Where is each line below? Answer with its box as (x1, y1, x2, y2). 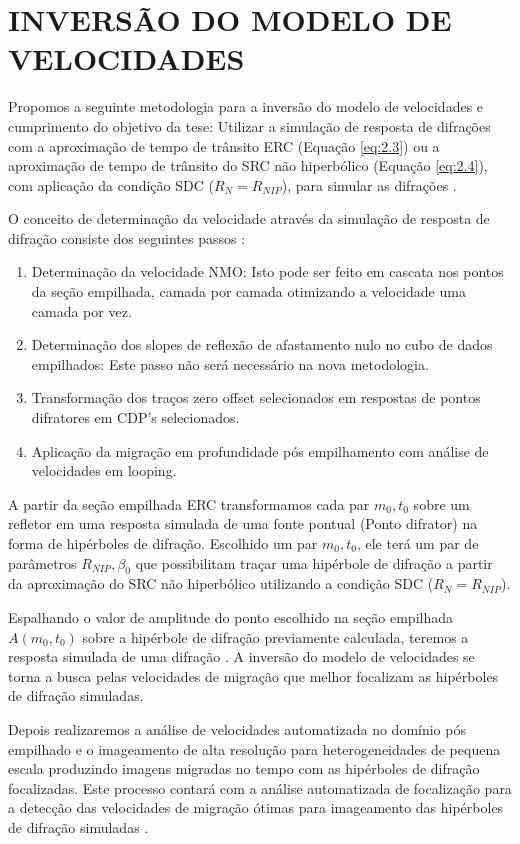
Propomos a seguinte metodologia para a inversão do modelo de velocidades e (8, 96, 484, 117)
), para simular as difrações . (281, 174, 457, 195)
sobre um (413, 493, 470, 514)
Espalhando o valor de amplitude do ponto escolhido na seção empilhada (8, 606, 453, 627)
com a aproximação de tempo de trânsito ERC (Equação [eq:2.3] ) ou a (8, 135, 440, 156)
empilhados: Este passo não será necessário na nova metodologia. (31, 353, 429, 374)
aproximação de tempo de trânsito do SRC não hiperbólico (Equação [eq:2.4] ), (8, 155, 488, 176)
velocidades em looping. (31, 460, 177, 481)
